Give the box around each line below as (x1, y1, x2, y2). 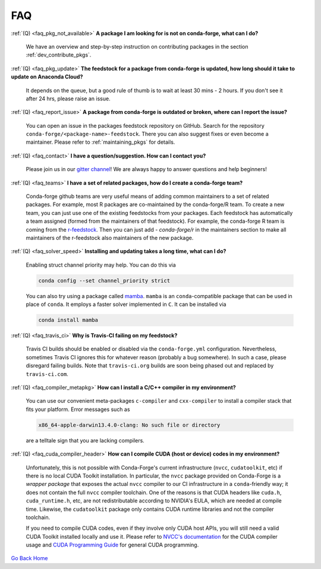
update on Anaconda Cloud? (11, 73, 83, 80)
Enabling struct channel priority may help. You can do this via (26, 261, 177, 268)
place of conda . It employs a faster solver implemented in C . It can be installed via (26, 301, 226, 308)
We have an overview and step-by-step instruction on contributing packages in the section (26, 43, 248, 50)
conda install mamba (38, 317, 98, 324)
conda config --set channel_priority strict (38, 277, 171, 284)
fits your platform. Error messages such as (26, 406, 130, 413)
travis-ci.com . (26, 370, 68, 377)
